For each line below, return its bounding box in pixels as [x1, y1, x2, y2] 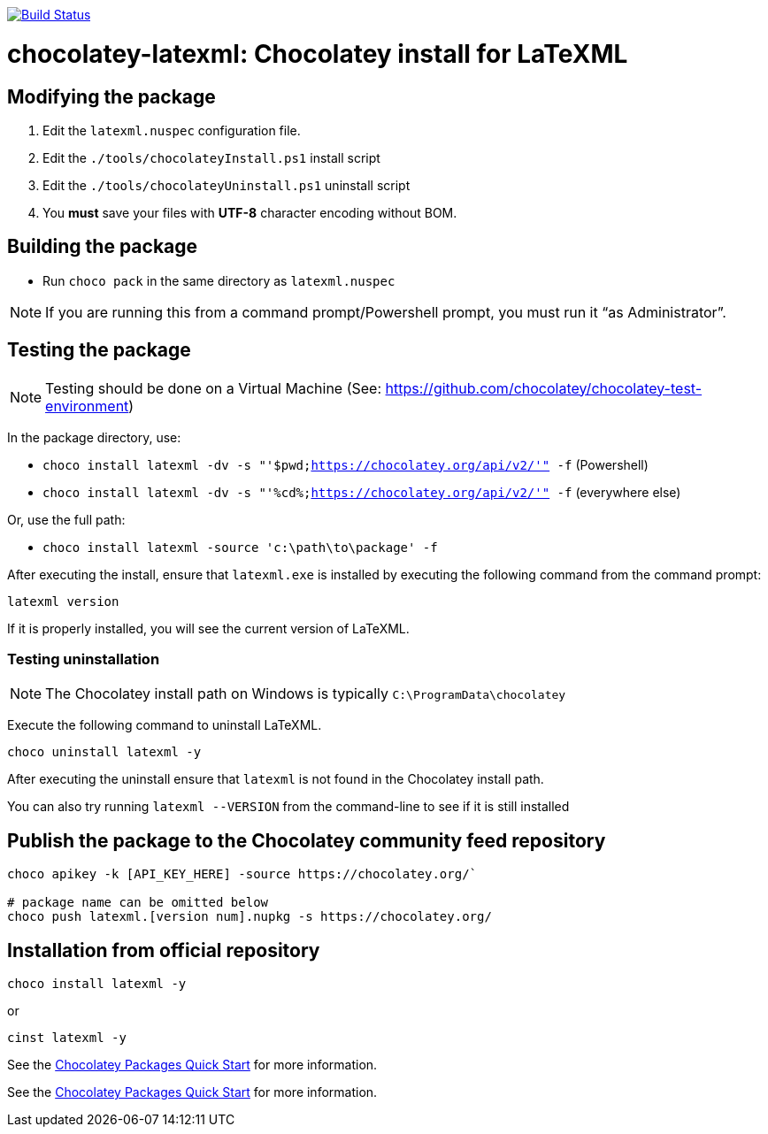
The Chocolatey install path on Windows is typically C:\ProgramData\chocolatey [45, 685, 566, 703]
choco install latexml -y [7, 977, 187, 992]
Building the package [7, 235, 198, 258]
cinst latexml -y [7, 1031, 127, 1046]
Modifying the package [7, 85, 216, 108]
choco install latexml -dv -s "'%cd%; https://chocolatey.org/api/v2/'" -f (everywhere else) [42, 484, 681, 500]
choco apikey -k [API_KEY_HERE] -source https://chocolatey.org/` [7, 867, 478, 882]
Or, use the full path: [7, 511, 126, 527]
